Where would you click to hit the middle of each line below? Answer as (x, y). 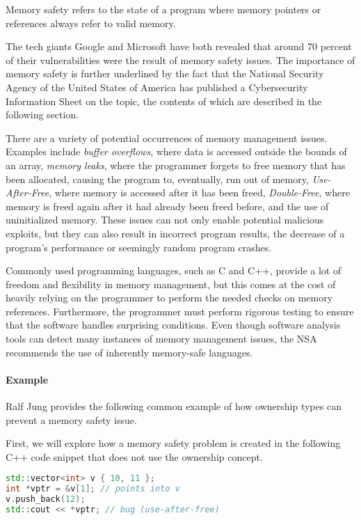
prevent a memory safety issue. (71, 419)
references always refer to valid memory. (91, 23)
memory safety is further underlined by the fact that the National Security (165, 73)
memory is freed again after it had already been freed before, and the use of (167, 206)
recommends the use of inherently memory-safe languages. (129, 352)
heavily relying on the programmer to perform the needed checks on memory (169, 298)
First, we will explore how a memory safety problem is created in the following (173, 443)
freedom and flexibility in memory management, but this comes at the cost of (171, 284)
